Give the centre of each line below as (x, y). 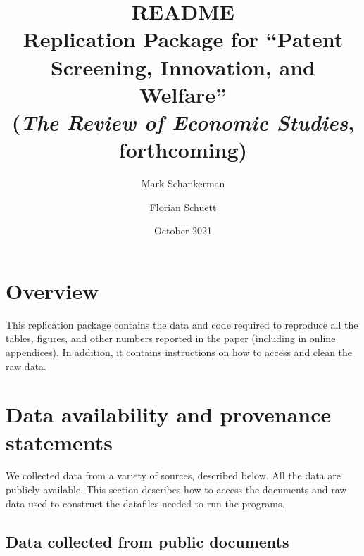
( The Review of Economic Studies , (183, 122)
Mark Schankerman (183, 183)
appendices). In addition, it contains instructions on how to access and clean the (179, 352)
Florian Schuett (183, 207)
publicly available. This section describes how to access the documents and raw (176, 489)
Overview (52, 290)
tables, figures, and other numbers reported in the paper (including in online (171, 338)
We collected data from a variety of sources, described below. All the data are (173, 475)
